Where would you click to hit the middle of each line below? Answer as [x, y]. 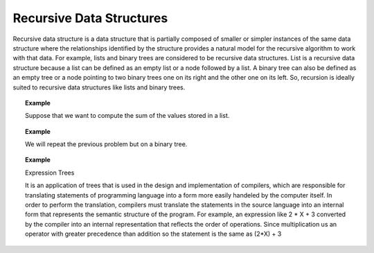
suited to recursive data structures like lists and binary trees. [99, 87]
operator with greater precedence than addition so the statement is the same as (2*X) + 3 [153, 234]
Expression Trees [50, 173]
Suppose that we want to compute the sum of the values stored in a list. [127, 116]
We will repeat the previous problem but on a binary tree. [106, 144]
